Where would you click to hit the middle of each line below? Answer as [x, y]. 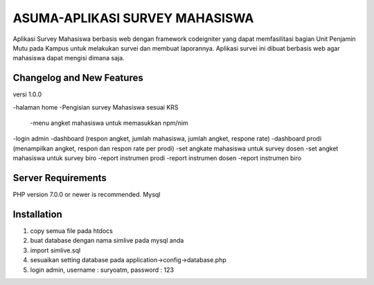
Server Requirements [60, 178]
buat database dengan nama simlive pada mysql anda [107, 241]
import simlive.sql [55, 250]
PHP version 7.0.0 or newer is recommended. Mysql [87, 195]
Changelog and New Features [78, 78]
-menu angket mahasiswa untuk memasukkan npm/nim [109, 123]
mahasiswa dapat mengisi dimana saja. [69, 58]
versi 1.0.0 [27, 94]
